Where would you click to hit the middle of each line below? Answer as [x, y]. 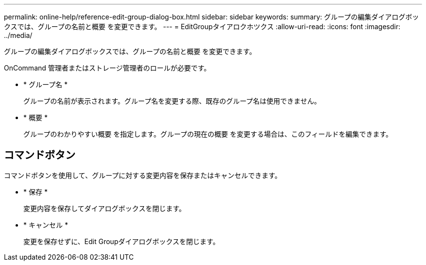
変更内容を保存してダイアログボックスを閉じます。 [105, 208]
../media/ [18, 35]
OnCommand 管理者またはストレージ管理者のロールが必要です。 [107, 68]
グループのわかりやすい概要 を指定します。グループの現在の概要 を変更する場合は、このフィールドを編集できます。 [208, 134]
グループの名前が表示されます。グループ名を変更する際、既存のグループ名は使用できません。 [172, 101]
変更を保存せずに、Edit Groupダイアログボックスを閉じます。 [122, 241]
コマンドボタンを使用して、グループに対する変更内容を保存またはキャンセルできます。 [143, 175]
